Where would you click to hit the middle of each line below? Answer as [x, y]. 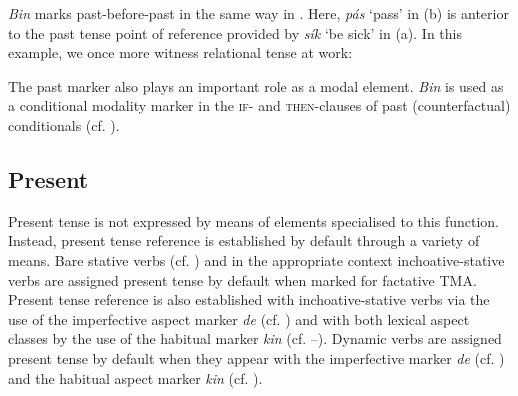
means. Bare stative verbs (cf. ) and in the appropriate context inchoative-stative [256, 259]
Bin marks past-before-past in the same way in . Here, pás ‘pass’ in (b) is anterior [258, 13]
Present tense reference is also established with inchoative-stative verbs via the [249, 299]
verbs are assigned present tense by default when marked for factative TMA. [242, 279]
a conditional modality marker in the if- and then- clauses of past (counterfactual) [259, 105]
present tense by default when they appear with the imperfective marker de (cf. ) [256, 357]
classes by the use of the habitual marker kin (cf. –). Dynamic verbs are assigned [255, 338]
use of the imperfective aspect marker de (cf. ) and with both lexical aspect [239, 318]
